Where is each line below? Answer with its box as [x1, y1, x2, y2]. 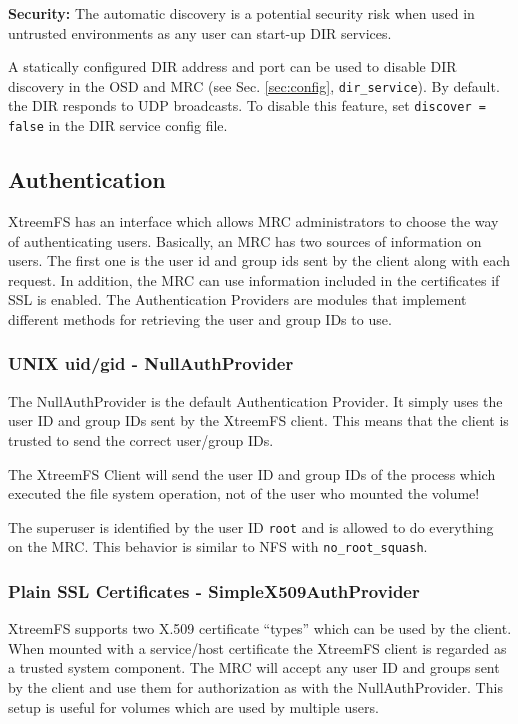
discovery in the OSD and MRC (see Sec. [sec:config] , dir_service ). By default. [8, 75, 500, 96]
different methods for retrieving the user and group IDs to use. [8, 308, 392, 329]
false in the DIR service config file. [8, 115, 228, 136]
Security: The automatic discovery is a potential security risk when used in [8, 3, 475, 23]
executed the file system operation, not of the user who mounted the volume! [8, 483, 480, 504]
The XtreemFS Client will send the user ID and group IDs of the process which [8, 463, 496, 484]
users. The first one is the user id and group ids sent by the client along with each [8, 250, 510, 271]
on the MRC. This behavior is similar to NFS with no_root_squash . [8, 536, 428, 557]
